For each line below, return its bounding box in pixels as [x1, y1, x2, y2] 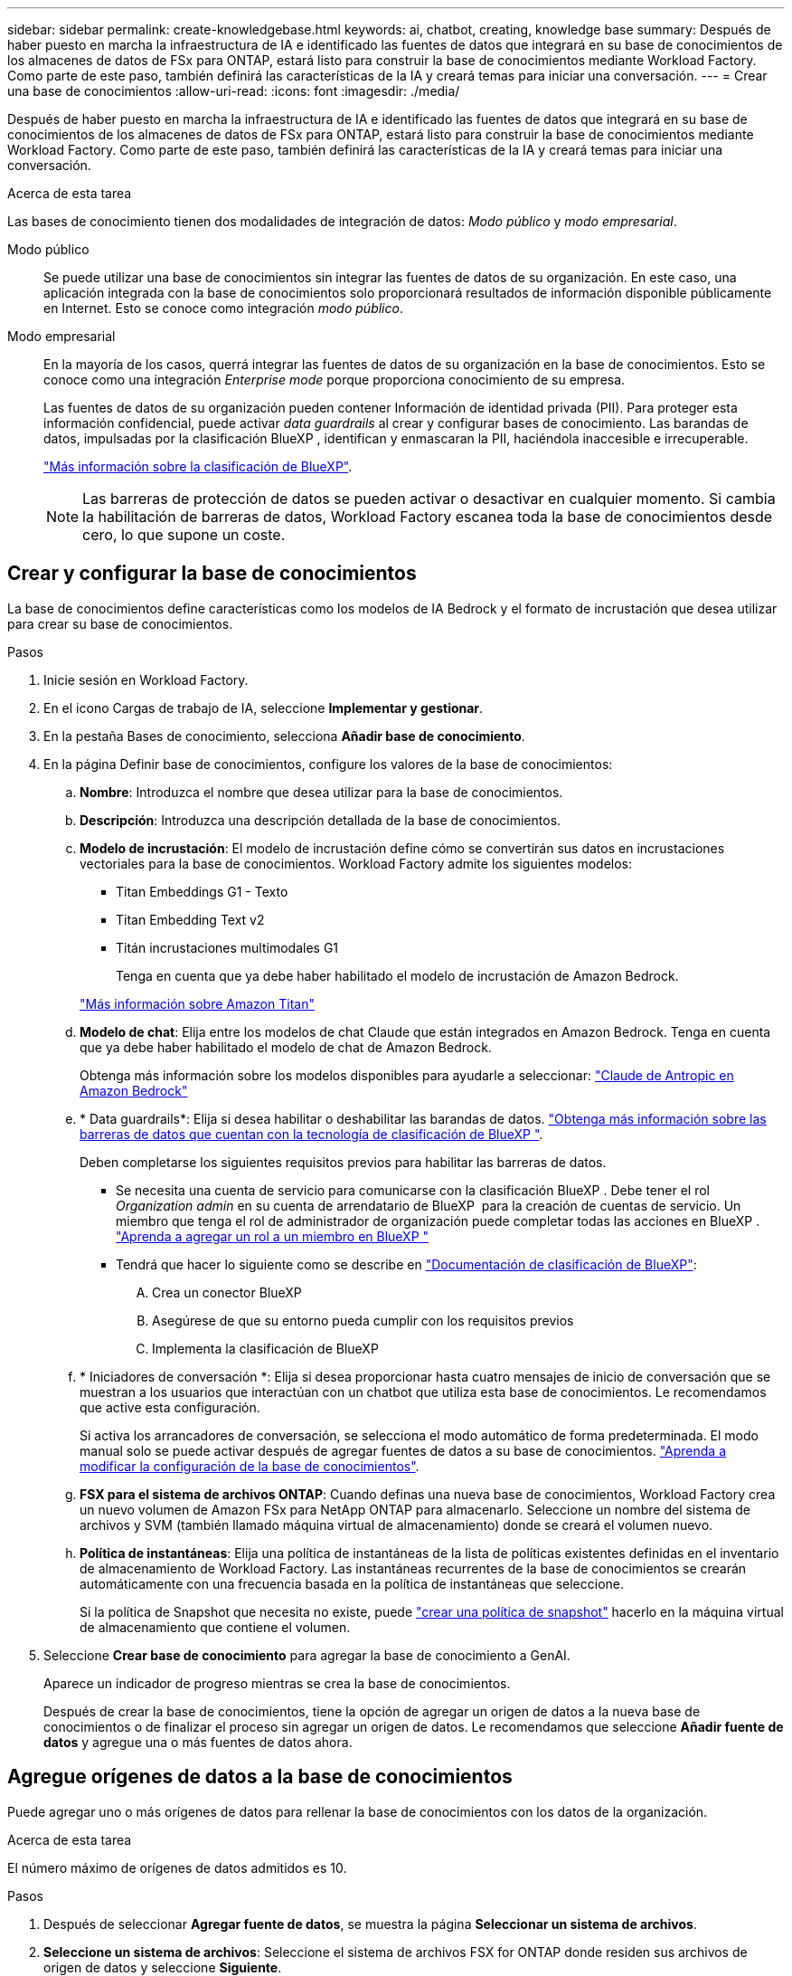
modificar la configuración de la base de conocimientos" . [80, 1458, 420, 1474]
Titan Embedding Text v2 [116, 911, 265, 927]
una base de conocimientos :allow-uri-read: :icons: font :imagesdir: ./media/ [7, 83, 460, 99]
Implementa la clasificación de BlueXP [152, 1340, 379, 1356]
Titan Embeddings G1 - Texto [116, 883, 288, 899]
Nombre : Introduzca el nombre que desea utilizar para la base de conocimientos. [80, 784, 563, 800]
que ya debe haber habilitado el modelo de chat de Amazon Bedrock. [80, 1039, 492, 1055]
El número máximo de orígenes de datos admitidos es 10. [7, 1859, 347, 1876]
